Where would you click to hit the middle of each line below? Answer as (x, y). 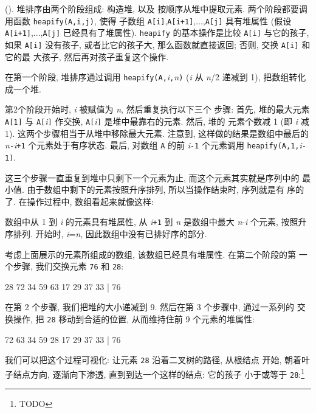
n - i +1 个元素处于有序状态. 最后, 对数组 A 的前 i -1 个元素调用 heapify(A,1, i (153, 145)
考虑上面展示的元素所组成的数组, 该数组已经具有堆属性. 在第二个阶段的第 (151, 254)
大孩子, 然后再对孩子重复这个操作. (101, 56)
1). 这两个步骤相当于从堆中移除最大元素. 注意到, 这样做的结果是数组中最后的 (157, 133)
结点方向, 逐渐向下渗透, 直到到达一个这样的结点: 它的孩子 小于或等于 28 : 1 (159, 373)
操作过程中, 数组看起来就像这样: (90, 201)
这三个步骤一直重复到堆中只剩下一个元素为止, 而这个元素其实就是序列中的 (152, 177)
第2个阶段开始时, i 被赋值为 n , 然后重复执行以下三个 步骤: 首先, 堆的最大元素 (157, 109)
